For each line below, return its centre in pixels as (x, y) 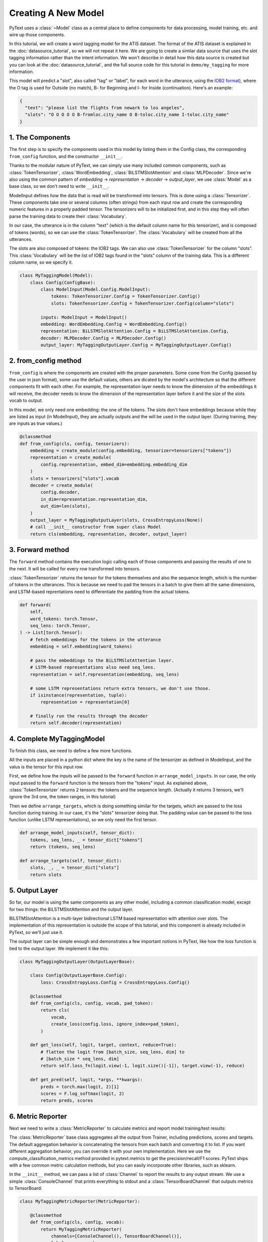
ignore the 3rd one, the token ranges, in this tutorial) (63, 797)
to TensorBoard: (26, 1188)
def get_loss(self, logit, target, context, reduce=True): (103, 1045)
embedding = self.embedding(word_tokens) (81, 647)
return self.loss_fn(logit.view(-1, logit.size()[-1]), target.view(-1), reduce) (143, 1066)
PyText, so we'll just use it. (36, 932)
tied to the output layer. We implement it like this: (59, 948)
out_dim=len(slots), (66, 506)
